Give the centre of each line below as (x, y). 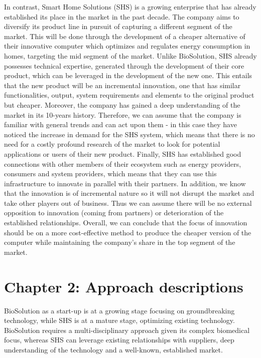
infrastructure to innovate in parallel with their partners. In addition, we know (125, 183)
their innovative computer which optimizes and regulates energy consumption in (127, 46)
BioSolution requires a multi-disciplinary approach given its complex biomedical (127, 330)
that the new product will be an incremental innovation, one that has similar (122, 85)
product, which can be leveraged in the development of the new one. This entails (128, 75)
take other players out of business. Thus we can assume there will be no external (128, 203)
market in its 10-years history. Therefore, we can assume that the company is (123, 114)
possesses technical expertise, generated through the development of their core (124, 65)
